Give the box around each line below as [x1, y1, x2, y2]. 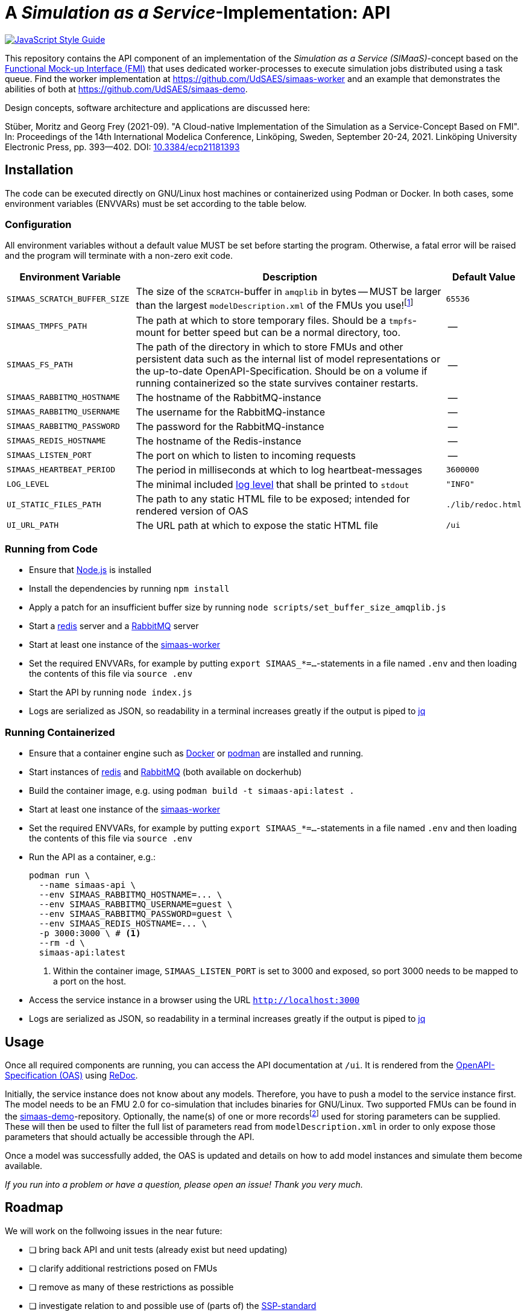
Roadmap [5, 1200, 63, 1215]
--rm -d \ [39, 938, 85, 948]
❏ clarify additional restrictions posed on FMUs [29, 1263, 218, 1273]
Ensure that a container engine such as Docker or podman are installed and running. [29, 748, 364, 759]
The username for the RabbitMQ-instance [136, 405, 326, 418]
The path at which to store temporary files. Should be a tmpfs [136, 314, 412, 326]
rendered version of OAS [136, 504, 248, 517]
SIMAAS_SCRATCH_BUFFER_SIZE [7, 294, 130, 303]
